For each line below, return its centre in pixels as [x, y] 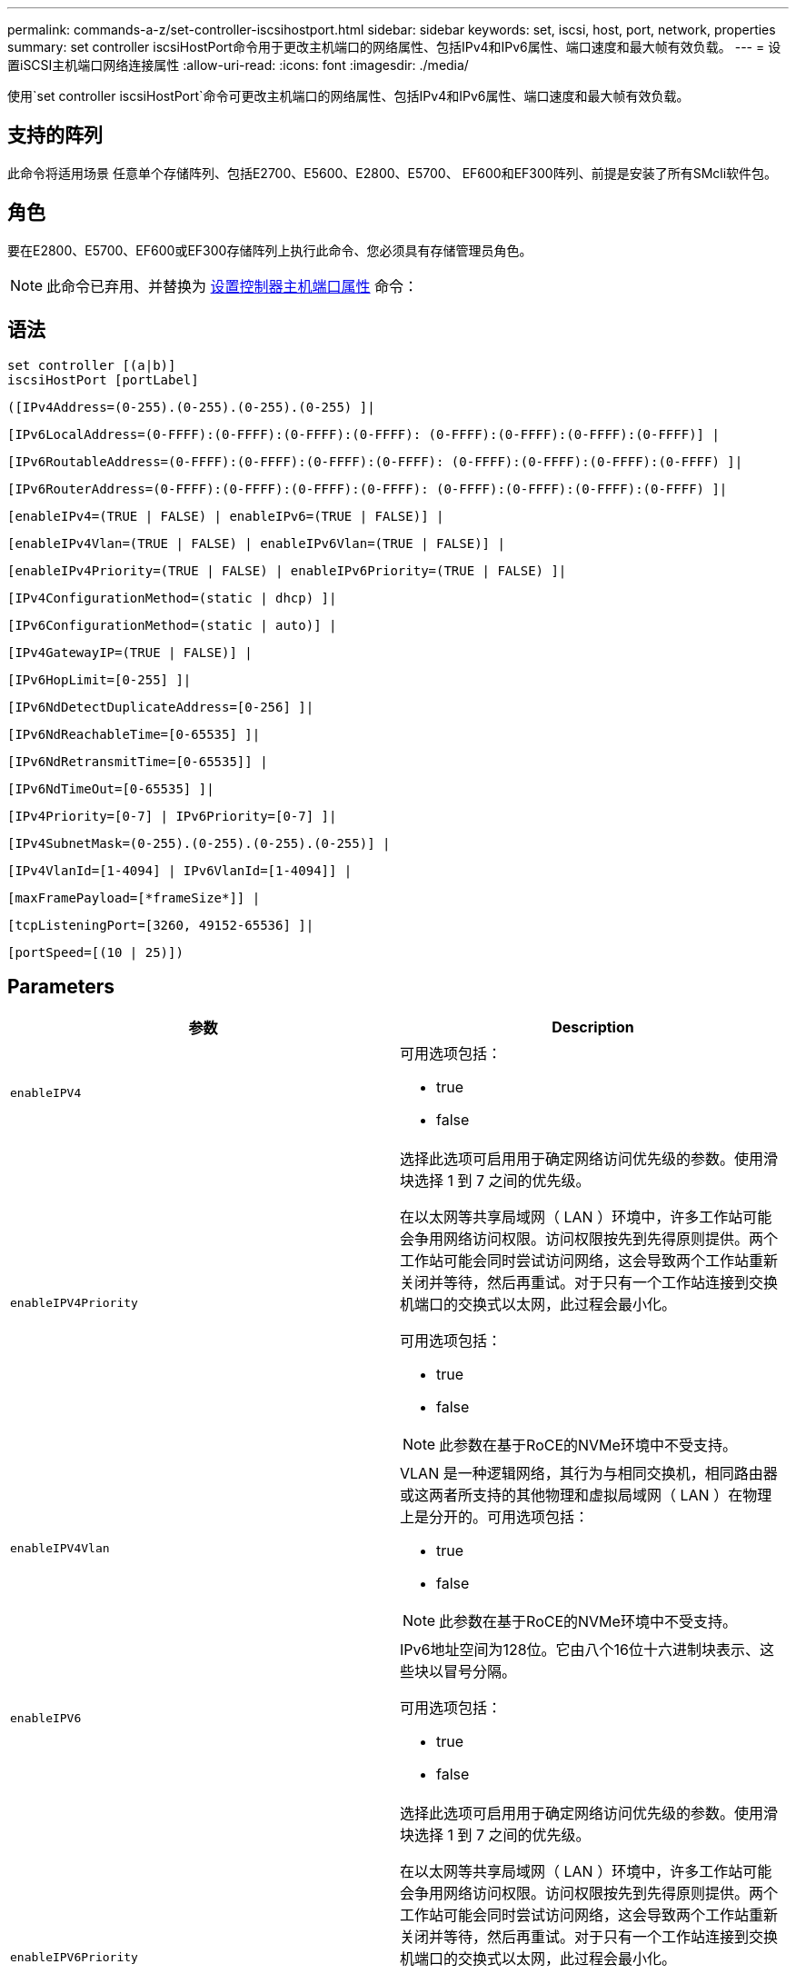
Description [593, 1027]
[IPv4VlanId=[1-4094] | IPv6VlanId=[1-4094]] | [180, 870]
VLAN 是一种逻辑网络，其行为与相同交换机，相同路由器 [589, 1474]
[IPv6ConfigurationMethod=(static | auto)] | [172, 625]
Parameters [61, 986]
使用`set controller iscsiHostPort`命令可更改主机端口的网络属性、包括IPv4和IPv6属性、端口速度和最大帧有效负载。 [348, 96]
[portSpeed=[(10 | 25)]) [95, 952]
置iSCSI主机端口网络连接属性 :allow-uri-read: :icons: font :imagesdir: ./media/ [238, 65]
